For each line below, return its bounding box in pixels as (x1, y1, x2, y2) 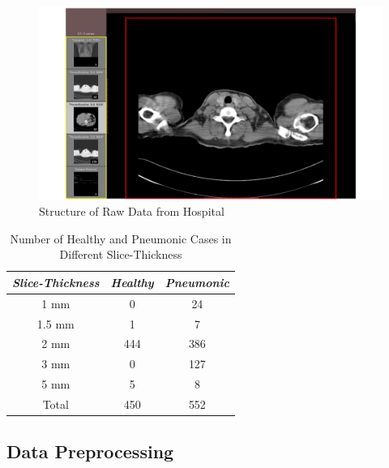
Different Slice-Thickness (59, 246, 182, 263)
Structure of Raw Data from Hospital (39, 203, 224, 220)
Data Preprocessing (6, 439, 174, 464)
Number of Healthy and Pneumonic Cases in (10, 230, 232, 247)
